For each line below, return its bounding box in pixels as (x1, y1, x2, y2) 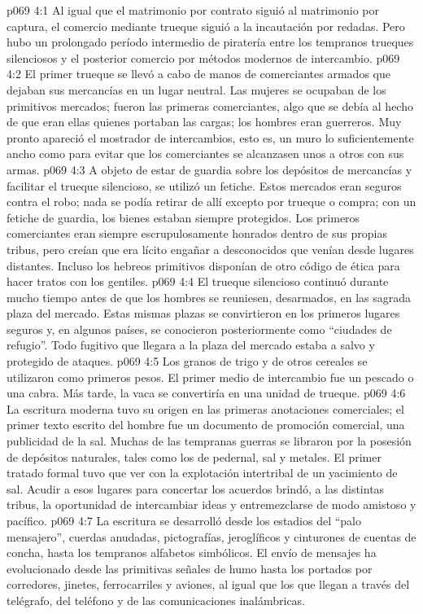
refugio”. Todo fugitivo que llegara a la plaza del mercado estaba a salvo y (7, 336, 375, 353)
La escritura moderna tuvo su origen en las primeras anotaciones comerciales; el (7, 400, 404, 417)
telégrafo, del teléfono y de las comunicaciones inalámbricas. (7, 591, 306, 608)
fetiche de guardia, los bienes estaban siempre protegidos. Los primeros (7, 208, 360, 226)
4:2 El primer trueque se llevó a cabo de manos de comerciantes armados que (7, 65, 390, 82)
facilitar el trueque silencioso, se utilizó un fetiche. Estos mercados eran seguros (7, 177, 402, 194)
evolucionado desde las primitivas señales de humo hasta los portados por (7, 559, 373, 577)
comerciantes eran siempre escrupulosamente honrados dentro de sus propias (7, 225, 387, 242)
